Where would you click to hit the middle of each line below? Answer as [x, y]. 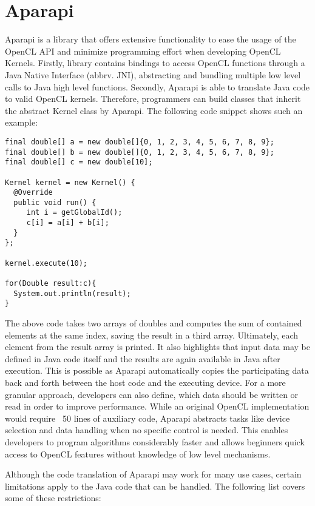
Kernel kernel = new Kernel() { [70, 182]
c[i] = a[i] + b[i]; [68, 223]
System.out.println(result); [72, 293]
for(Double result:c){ [51, 284]
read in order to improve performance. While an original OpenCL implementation [157, 406]
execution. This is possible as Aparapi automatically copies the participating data [157, 370]
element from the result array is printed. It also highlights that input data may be [157, 347]
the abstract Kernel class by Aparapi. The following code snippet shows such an [154, 110]
